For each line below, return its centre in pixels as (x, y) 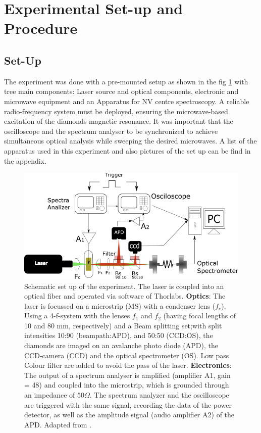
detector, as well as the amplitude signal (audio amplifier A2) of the (129, 415)
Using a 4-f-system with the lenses (77, 316)
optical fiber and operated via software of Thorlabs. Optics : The (125, 296)
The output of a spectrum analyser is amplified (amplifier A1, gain (127, 375)
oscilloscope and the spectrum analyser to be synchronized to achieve (111, 131)
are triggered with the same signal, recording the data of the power (128, 404)
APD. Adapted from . (58, 424)
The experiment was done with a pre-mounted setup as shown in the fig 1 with (126, 81)
